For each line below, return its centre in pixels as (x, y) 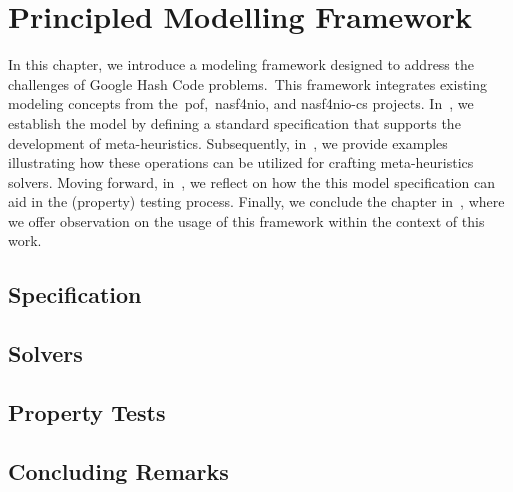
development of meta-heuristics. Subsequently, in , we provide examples (228, 142)
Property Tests (87, 412)
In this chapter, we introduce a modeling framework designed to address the (241, 64)
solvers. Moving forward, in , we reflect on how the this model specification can (251, 181)
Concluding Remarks (118, 470)
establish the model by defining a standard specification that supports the (234, 122)
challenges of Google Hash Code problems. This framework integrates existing (248, 83)
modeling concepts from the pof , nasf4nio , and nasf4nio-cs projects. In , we (241, 103)
